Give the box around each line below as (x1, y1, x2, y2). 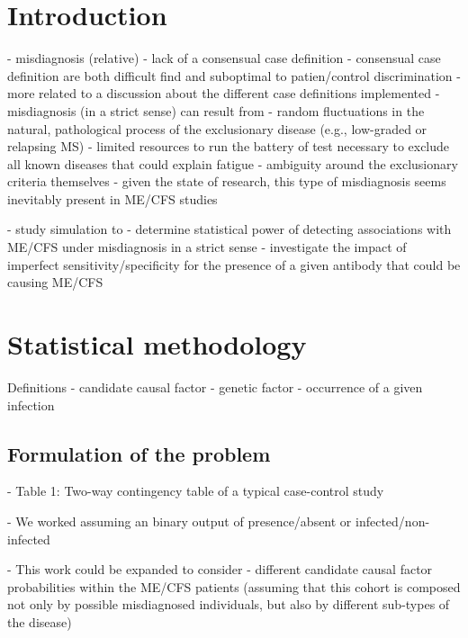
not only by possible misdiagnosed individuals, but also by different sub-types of (7, 595, 450, 614)
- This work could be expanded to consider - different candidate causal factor (7, 560, 433, 579)
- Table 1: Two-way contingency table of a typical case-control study (7, 481, 384, 500)
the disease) (7, 612, 72, 631)
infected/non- (355, 511, 430, 530)
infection (7, 395, 55, 414)
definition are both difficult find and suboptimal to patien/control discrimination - (7, 66, 461, 85)
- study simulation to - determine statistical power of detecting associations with (7, 220, 452, 238)
